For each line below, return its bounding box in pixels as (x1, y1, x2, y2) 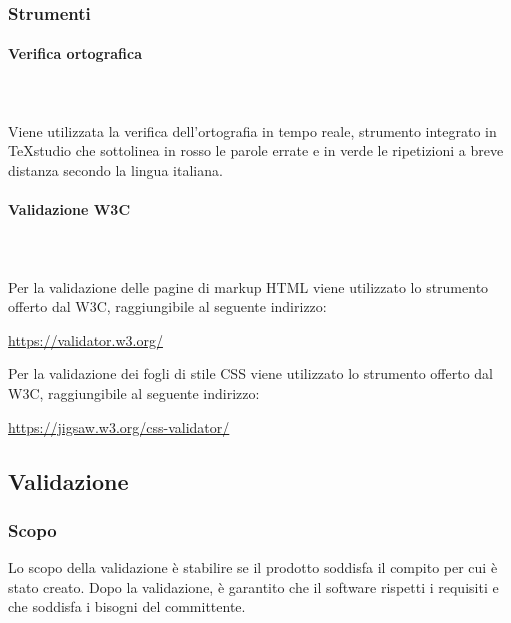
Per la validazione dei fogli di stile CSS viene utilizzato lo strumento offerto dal (8, 363, 494, 384)
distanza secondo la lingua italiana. (8, 160, 223, 181)
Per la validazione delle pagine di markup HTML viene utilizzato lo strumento (8, 276, 489, 297)
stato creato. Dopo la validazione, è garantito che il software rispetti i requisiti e (8, 576, 499, 597)
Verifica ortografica (8, 43, 143, 64)
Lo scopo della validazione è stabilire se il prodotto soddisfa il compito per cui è (8, 557, 498, 578)
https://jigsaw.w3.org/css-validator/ (8, 416, 230, 437)
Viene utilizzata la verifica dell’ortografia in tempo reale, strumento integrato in (8, 120, 497, 141)
